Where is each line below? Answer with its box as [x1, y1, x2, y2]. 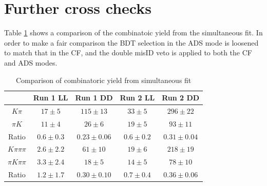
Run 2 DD [162, 92, 200, 103]
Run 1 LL [33, 92, 68, 103]
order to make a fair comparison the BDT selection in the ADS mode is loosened [4, 37, 259, 48]
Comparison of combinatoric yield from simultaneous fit [15, 74, 192, 85]
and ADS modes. [4, 57, 58, 68]
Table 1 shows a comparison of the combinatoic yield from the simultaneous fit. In [4, 27, 263, 38]
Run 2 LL [120, 92, 155, 103]
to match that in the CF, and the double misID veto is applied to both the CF [4, 47, 252, 58]
